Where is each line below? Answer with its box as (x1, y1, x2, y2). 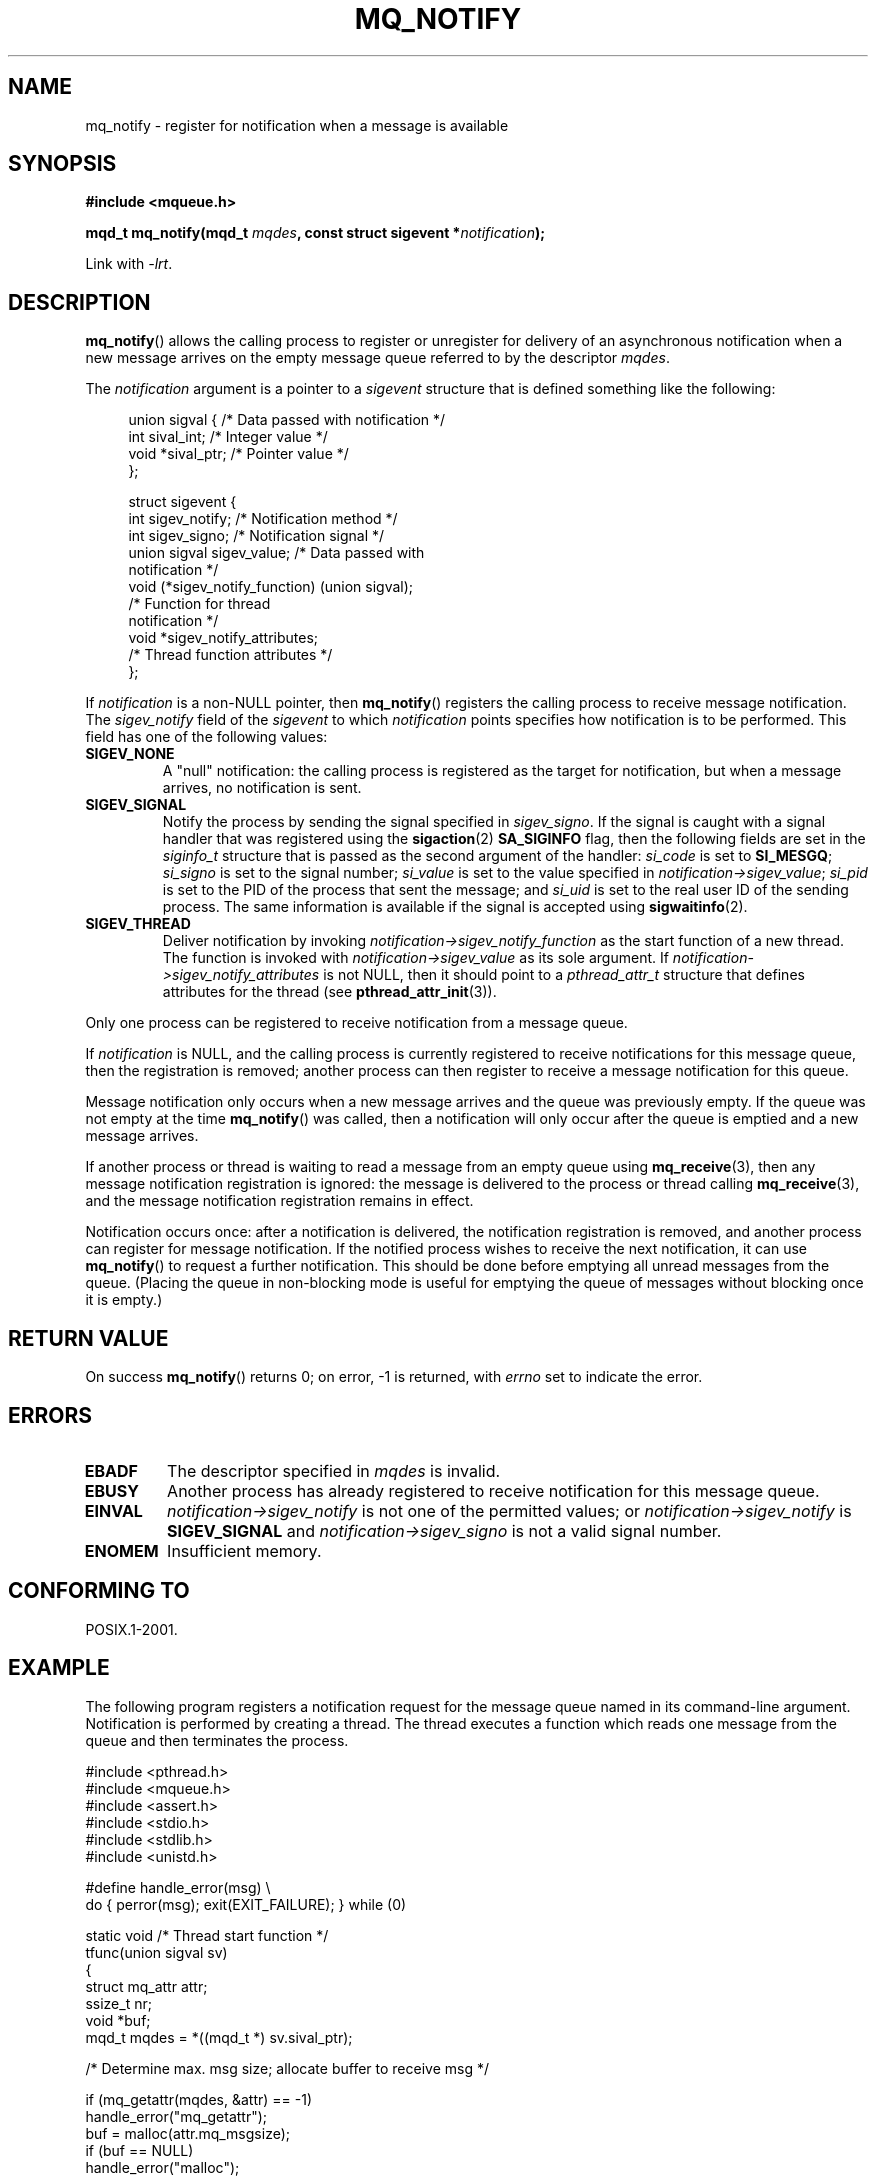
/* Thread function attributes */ (128, 646, 333, 664)
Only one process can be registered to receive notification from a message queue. (85, 1014, 628, 1032)
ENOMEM (84, 1540, 159, 1561)
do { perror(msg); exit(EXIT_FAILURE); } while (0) (85, 1895, 407, 1913)
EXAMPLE (8, 1655, 110, 1681)
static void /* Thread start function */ (85, 1926, 329, 1944)
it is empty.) (85, 1291, 163, 1309)
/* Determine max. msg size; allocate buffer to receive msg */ (85, 2059, 489, 2077)
